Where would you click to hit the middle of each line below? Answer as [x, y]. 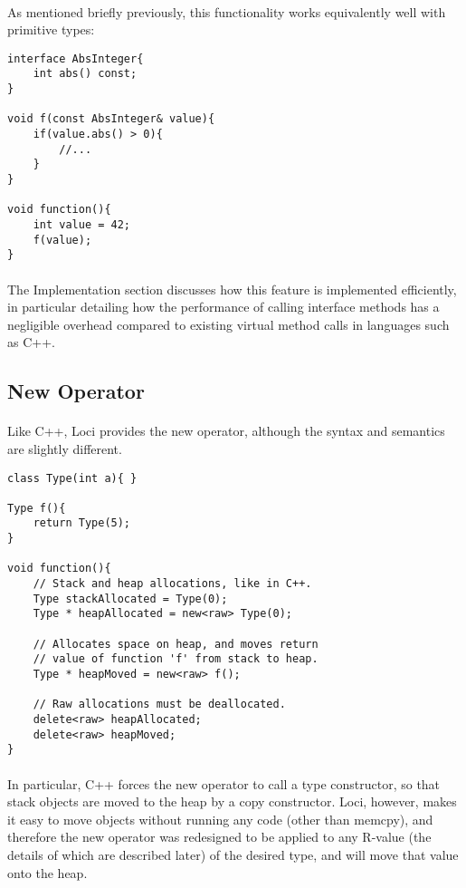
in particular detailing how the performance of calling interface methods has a [223, 307]
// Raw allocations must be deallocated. [159, 705]
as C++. [31, 342]
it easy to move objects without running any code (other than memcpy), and [220, 819]
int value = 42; [82, 225]
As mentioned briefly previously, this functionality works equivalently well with [227, 11]
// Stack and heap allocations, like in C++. [172, 584]
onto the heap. [48, 872]
